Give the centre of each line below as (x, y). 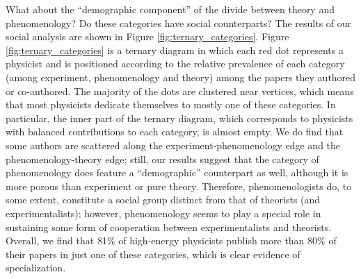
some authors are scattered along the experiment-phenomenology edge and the (173, 145)
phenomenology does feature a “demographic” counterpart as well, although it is (177, 172)
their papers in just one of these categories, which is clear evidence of (153, 254)
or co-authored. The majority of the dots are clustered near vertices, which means (180, 91)
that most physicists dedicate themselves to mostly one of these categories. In (171, 104)
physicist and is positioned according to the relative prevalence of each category (175, 64)
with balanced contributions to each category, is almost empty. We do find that (175, 132)
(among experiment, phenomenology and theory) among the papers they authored (181, 77)
